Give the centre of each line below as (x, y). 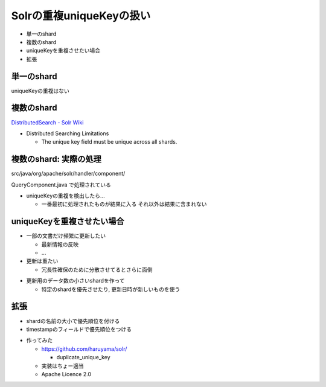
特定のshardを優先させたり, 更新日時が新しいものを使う (111, 289)
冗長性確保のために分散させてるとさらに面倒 (97, 269)
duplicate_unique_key (84, 357)
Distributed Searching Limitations (68, 133)
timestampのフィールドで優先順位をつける (79, 329)
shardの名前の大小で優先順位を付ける (73, 321)
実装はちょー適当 (62, 366)
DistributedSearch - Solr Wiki (47, 122)
